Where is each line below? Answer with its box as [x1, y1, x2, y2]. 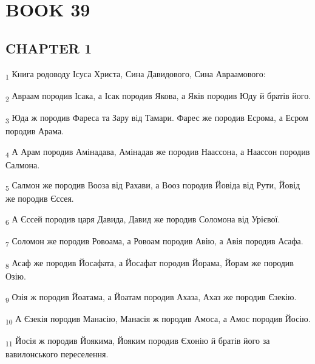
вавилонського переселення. [5, 348, 109, 360]
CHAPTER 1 [5, 38, 92, 57]
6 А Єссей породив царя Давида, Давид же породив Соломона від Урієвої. [5, 212, 280, 227]
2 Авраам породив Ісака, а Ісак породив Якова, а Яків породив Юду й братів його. [5, 89, 311, 103]
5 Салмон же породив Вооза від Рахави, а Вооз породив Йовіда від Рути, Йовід [5, 179, 300, 193]
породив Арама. [5, 124, 64, 137]
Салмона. [5, 158, 40, 171]
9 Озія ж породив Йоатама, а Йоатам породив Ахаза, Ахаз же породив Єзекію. [5, 290, 297, 304]
